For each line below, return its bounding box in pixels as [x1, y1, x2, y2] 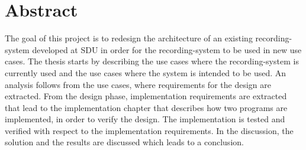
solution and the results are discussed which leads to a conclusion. [5, 136, 244, 148]
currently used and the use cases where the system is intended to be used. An [5, 66, 286, 79]
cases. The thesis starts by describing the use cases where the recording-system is [5, 55, 299, 67]
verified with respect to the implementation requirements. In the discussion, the [5, 124, 294, 136]
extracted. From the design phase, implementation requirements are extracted [5, 90, 287, 102]
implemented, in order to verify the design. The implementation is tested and [5, 113, 285, 125]
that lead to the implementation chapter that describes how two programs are [5, 101, 288, 113]
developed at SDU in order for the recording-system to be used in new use [32, 43, 302, 56]
